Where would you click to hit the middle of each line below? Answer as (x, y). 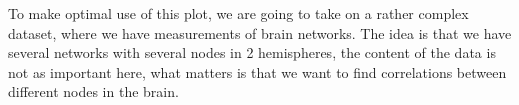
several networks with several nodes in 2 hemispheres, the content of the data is (252, 52)
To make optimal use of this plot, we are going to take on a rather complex (238, 13)
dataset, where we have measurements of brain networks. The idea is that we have (260, 32)
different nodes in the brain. (93, 91)
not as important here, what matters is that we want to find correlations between (257, 71)
